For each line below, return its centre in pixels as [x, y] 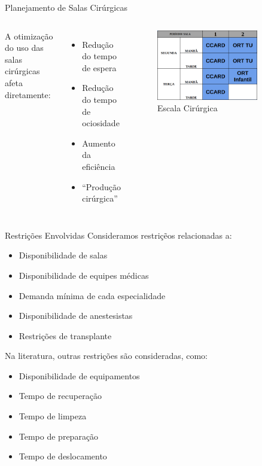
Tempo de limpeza [53, 416]
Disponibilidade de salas [63, 255]
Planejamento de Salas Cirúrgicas [66, 7]
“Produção [101, 186]
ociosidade [101, 123]
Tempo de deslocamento [63, 456]
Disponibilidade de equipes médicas [84, 275]
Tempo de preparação [59, 436]
